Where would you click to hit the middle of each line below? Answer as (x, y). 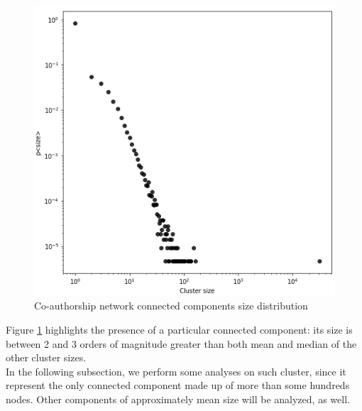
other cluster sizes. (46, 357)
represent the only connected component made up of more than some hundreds (178, 385)
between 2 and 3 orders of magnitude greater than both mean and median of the (181, 343)
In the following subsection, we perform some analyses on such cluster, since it (176, 371)
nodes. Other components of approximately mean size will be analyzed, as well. (178, 399)
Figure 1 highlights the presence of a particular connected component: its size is (179, 329)
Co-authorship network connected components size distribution (171, 306)
